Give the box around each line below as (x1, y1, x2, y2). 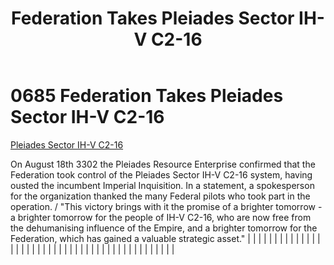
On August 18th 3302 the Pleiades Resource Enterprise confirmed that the (10, 158, 316, 170)
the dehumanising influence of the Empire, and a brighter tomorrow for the (10, 222, 318, 234)
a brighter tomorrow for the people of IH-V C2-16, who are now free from (10, 211, 312, 223)
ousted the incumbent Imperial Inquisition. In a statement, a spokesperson (10, 179, 315, 191)
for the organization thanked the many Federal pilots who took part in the (10, 190, 311, 202)
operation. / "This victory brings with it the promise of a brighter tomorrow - (10, 200, 323, 212)
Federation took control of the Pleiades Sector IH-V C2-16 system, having (10, 168, 313, 181)
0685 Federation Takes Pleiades (10, 85, 284, 107)
